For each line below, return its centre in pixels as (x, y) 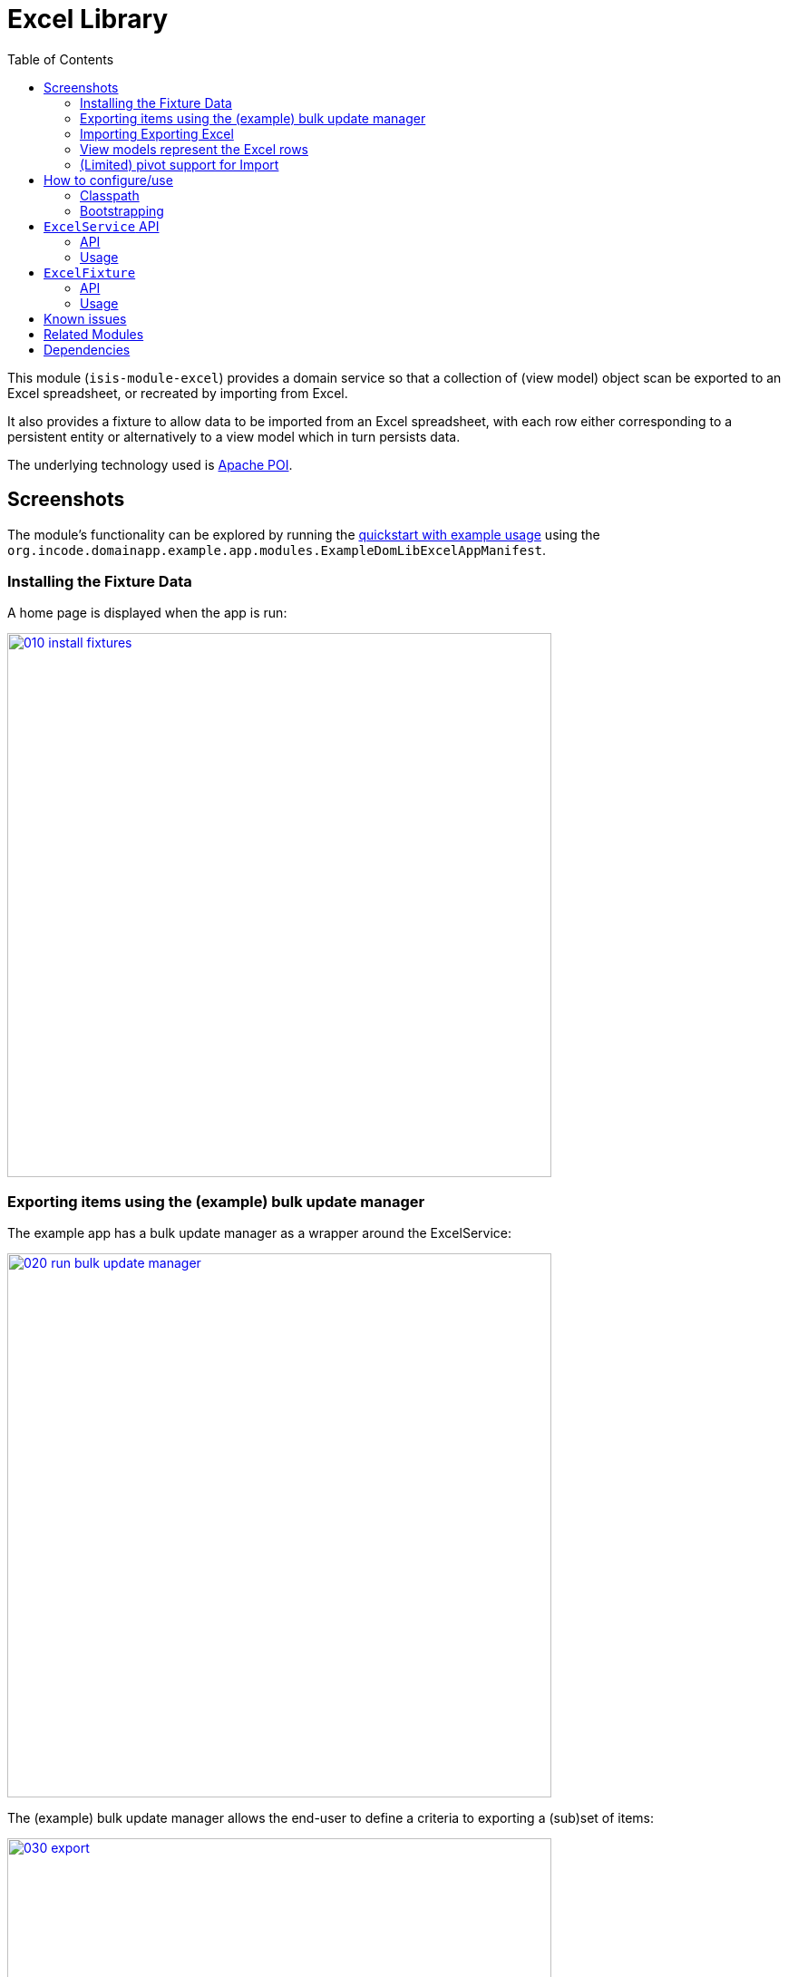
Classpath (110, 195)
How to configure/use (108, 180)
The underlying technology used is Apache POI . (150, 464)
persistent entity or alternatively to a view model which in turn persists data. (234, 436)
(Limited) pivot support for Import (180, 164)
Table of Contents (61, 59)
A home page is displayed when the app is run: (147, 613)
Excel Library (88, 19)
